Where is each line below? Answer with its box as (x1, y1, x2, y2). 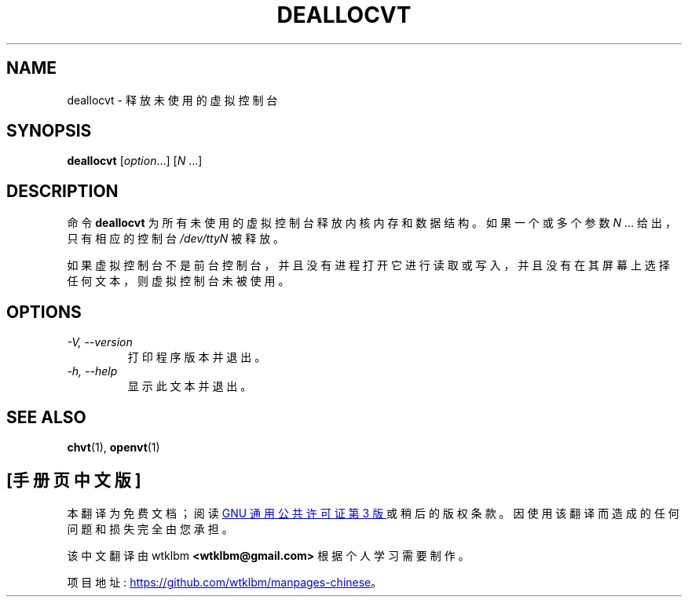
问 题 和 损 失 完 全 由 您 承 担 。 (67, 521, 233, 535)
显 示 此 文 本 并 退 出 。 (127, 379, 252, 393)
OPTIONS (6, 301, 82, 322)
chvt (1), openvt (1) (67, 440, 160, 454)
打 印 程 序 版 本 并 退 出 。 (127, 350, 266, 364)
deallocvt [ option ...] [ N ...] (67, 154, 203, 168)
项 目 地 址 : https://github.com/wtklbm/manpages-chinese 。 (67, 575, 382, 589)
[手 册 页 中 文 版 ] (6, 470, 141, 491)
